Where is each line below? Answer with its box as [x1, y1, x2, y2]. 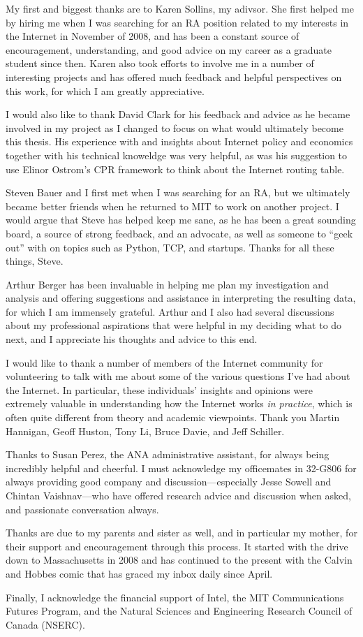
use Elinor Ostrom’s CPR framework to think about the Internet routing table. [6, 161, 345, 176]
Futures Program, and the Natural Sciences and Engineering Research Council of [6, 603, 353, 618]
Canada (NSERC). [6, 617, 85, 631]
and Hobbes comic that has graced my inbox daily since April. [6, 566, 273, 580]
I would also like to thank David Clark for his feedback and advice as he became [6, 107, 350, 122]
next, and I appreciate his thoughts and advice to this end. [6, 332, 258, 346]
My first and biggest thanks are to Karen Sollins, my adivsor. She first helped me [6, 1, 354, 15]
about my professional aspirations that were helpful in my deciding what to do [6, 318, 342, 332]
